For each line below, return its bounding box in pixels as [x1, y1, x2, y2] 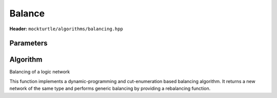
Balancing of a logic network [9, 69, 70, 75]
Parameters [9, 39, 48, 48]
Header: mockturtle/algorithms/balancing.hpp [9, 26, 123, 32]
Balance [9, 8, 45, 19]
